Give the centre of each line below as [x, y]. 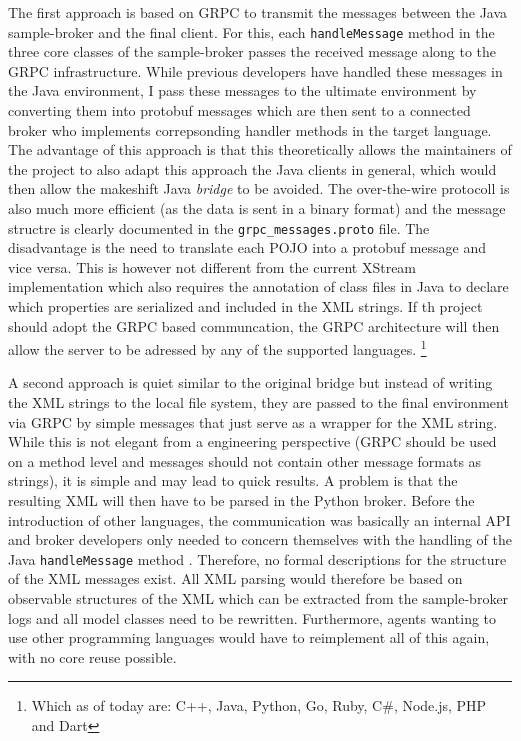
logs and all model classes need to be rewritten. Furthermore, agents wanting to [252, 617]
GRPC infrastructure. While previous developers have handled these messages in [255, 70]
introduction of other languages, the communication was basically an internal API [259, 519]
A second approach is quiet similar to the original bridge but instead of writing [250, 382]
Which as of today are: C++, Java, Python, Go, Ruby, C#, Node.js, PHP [259, 705]
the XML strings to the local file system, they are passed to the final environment [258, 402]
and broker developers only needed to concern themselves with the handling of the [260, 539]
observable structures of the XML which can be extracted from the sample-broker [258, 598]
